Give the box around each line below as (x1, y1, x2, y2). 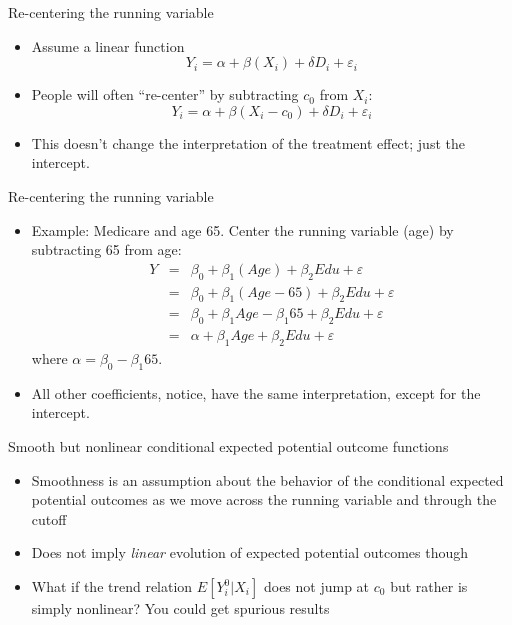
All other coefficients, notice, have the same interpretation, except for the (31, 382, 481, 403)
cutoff (31, 508, 67, 529)
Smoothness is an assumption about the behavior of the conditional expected (31, 469, 504, 490)
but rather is (390, 576, 468, 597)
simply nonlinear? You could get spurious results (31, 598, 330, 619)
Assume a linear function (31, 35, 185, 56)
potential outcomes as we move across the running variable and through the (31, 489, 497, 510)
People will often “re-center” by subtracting (31, 84, 299, 105)
